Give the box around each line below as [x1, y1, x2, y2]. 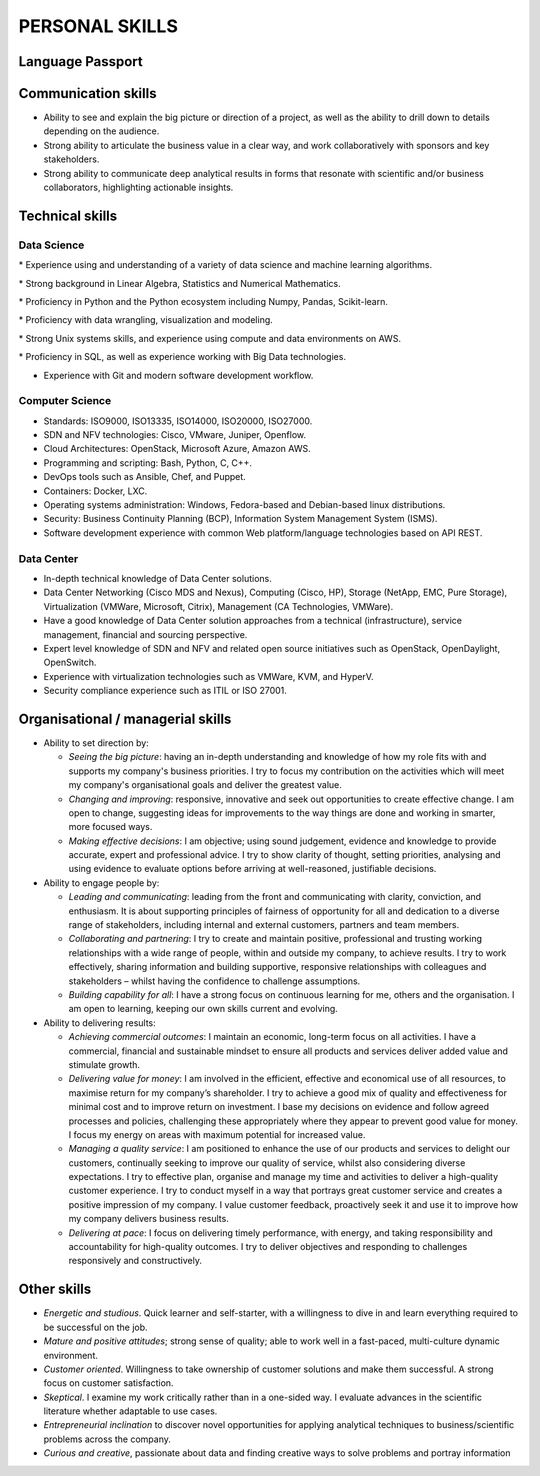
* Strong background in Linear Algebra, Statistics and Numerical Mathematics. [18, 277, 341, 289]
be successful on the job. [43, 1321, 149, 1333]
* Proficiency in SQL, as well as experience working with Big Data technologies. [18, 351, 347, 363]
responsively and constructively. [68, 1255, 202, 1267]
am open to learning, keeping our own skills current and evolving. [68, 1003, 339, 1015]
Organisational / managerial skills [18, 710, 232, 727]
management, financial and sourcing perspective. [43, 628, 248, 640]
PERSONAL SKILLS [18, 15, 179, 37]
